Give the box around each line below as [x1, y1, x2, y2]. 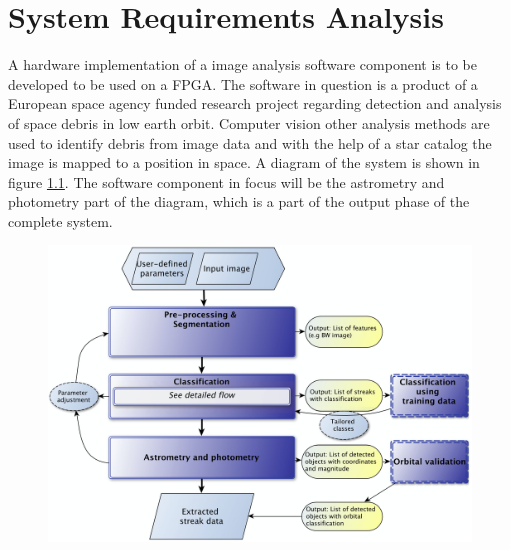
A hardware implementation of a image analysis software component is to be [8, 54, 477, 75]
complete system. [8, 210, 113, 231]
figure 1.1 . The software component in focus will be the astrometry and [8, 171, 445, 192]
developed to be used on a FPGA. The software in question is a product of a [8, 73, 478, 94]
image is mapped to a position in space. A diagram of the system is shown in [8, 152, 480, 173]
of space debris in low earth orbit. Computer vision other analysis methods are [8, 112, 490, 133]
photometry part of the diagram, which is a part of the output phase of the [8, 191, 470, 212]
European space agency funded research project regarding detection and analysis [8, 93, 502, 114]
